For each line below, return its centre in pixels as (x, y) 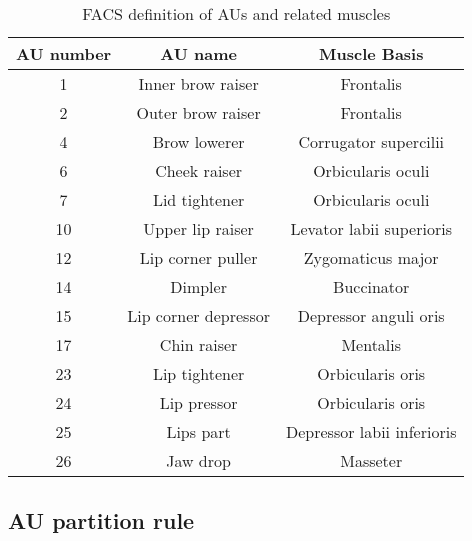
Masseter (371, 460)
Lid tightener (198, 199)
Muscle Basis (371, 53)
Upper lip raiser (198, 228)
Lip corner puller (198, 257)
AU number (64, 53)
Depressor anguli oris (371, 315)
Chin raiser (198, 344)
